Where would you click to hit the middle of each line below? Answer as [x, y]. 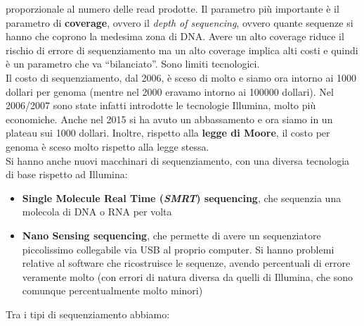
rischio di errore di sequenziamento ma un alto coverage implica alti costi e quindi [182, 50]
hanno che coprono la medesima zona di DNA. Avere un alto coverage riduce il [175, 36]
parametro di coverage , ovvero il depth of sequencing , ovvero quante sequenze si [180, 22]
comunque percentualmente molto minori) [112, 290]
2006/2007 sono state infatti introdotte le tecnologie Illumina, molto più [161, 105]
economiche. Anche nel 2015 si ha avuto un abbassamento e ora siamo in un [169, 119]
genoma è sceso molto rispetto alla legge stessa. [108, 146]
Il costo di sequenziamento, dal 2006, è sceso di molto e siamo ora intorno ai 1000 [181, 77]
